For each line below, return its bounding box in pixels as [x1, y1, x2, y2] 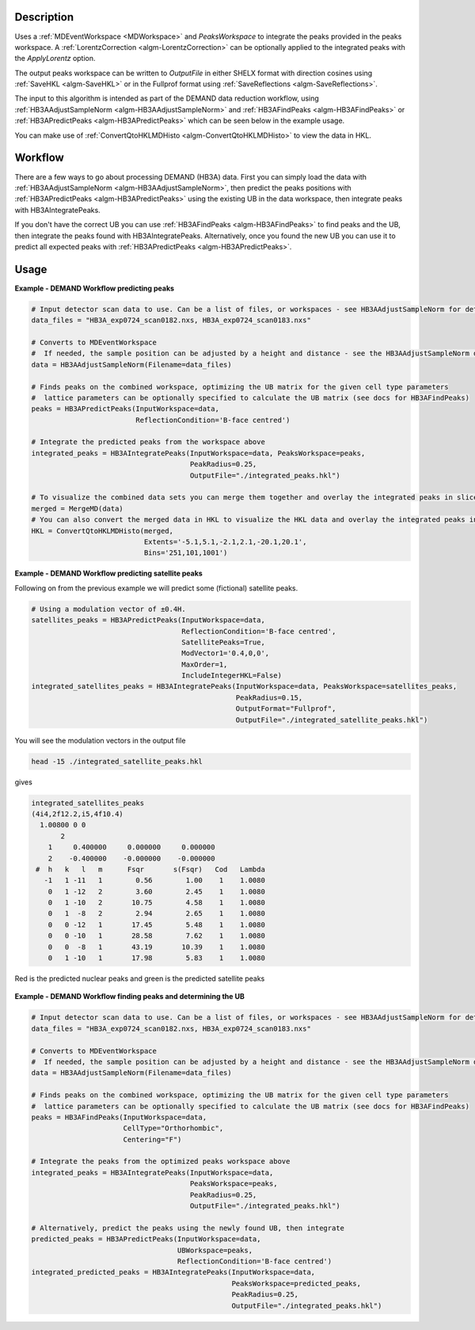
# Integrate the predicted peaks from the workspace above [31, 438, 265, 446]
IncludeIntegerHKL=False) [181, 671, 283, 680]
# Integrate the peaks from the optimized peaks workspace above [31, 1157, 291, 1166]
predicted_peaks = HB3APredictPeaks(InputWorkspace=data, [31, 1235, 261, 1244]
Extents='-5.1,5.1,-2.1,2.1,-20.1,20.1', [143, 537, 307, 546]
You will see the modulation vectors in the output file [14, 735, 186, 745]
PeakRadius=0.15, [235, 693, 303, 702]
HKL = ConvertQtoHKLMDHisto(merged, [31, 526, 174, 535]
